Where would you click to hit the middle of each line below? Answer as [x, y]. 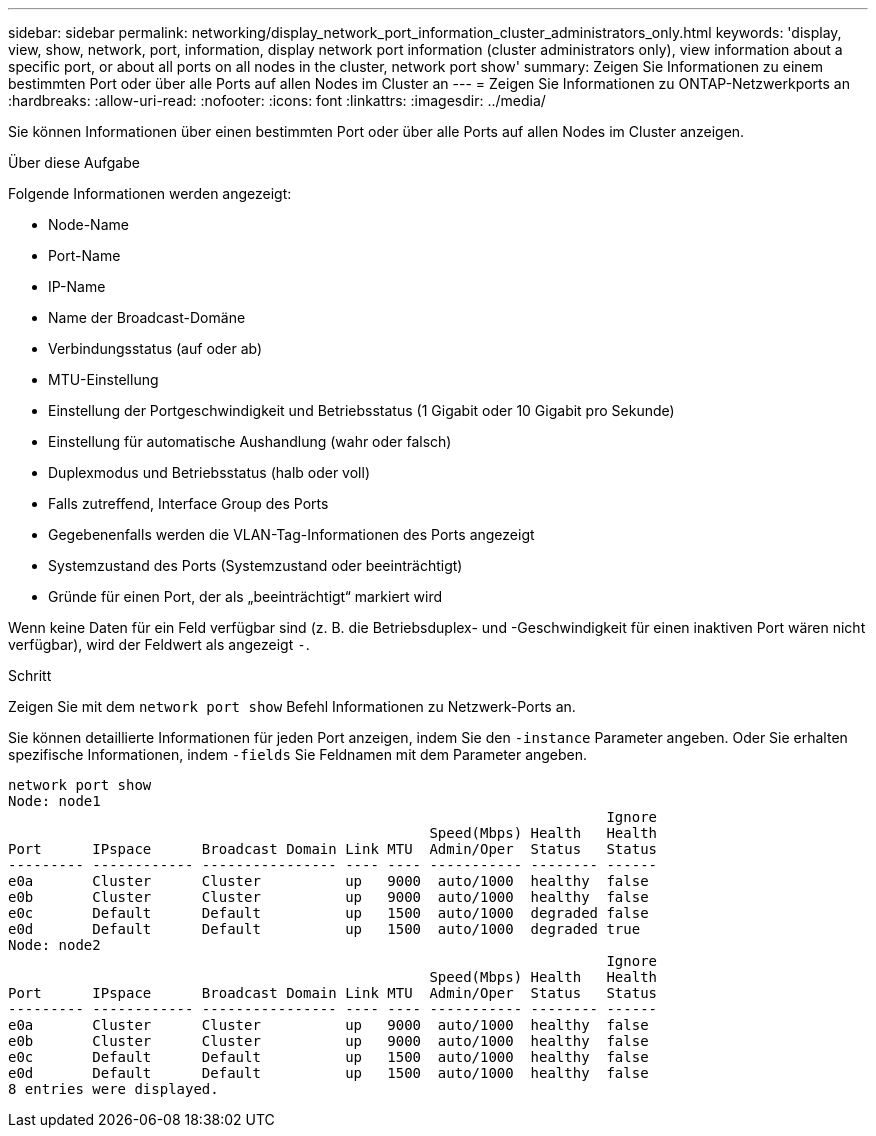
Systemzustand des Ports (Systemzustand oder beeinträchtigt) [255, 565]
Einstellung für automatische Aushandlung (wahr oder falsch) [250, 441]
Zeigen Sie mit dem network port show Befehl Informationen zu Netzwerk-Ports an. [292, 706]
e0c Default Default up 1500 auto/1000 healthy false [328, 1057]
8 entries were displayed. [113, 1089]
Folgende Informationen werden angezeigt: [150, 193]
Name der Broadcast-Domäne [147, 317]
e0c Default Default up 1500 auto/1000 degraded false [328, 913]
